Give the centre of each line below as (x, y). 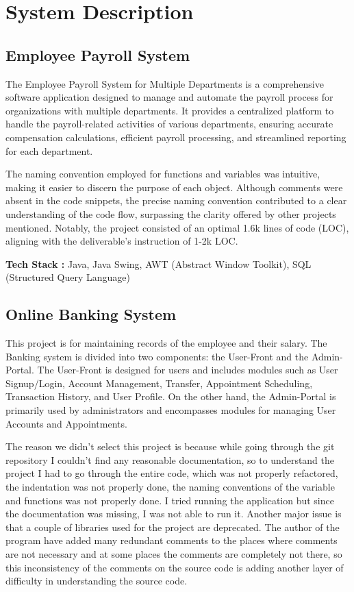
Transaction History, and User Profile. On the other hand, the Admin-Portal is (171, 396)
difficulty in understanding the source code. (97, 581)
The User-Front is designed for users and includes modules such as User (188, 370)
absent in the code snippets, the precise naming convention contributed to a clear (176, 200)
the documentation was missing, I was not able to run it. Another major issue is (174, 514)
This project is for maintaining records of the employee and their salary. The (166, 343)
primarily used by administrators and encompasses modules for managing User (171, 410)
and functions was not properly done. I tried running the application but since (170, 500)
